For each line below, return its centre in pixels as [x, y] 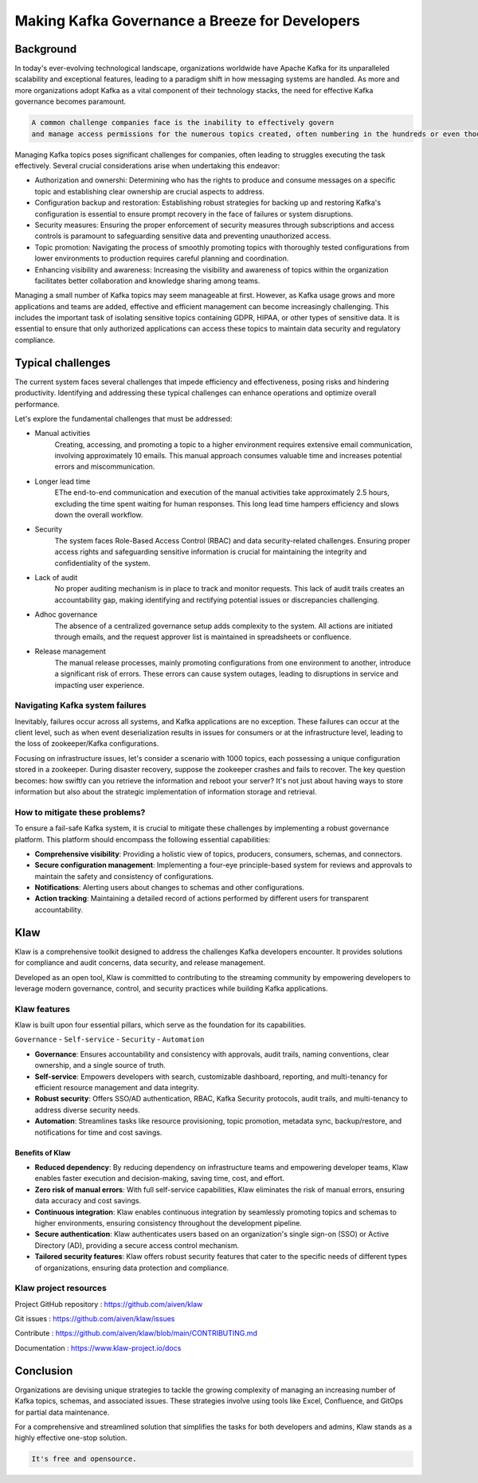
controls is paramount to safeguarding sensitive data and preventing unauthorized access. [183, 236]
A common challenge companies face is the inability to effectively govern [183, 123]
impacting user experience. [100, 685]
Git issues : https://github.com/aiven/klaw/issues [95, 1319]
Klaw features [43, 1009]
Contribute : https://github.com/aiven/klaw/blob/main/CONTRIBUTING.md [136, 1333]
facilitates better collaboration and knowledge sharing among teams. [147, 281]
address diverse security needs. [88, 1110]
